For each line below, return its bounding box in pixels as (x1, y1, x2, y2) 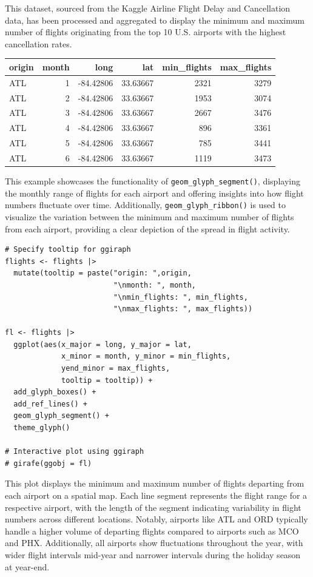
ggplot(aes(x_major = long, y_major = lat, (13, 340, 192, 349)
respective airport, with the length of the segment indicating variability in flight (5, 501, 301, 513)
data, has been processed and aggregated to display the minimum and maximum (5, 13, 305, 26)
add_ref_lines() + (13, 399, 88, 408)
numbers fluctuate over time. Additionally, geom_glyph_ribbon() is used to (5, 198, 286, 211)
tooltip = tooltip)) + (61, 376, 153, 385)
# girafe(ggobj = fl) (5, 459, 92, 468)
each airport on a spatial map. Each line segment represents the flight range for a (5, 489, 308, 501)
